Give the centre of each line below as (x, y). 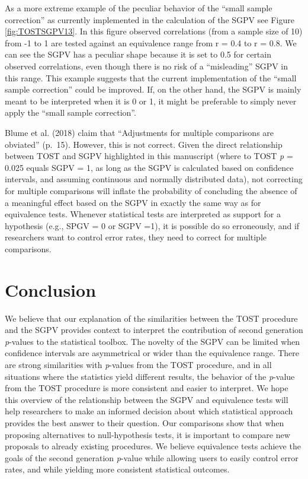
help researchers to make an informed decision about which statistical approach (149, 411)
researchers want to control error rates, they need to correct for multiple (136, 237)
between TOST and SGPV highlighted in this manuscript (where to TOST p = (149, 156)
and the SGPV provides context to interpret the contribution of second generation (154, 330)
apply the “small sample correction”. (70, 112)
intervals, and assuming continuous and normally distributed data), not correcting (154, 179)
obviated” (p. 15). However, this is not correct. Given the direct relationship (144, 144)
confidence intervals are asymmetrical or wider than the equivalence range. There (152, 353)
